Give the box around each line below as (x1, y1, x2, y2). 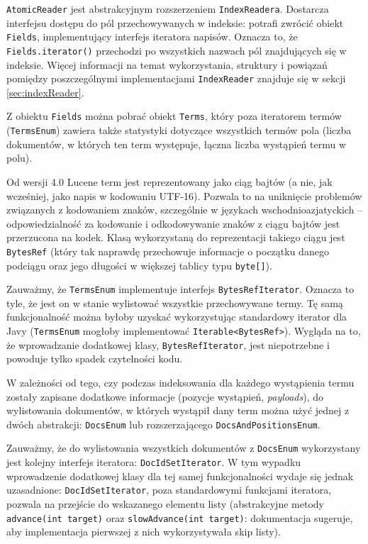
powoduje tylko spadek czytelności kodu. (6, 351, 183, 366)
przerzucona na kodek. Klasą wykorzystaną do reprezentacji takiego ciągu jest (6, 230, 345, 245)
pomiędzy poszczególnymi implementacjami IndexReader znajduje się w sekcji (6, 71, 346, 86)
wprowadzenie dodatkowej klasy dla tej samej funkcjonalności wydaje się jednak (6, 468, 354, 483)
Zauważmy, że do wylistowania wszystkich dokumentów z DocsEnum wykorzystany (6, 440, 361, 455)
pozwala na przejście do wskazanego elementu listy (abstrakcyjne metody (6, 496, 324, 511)
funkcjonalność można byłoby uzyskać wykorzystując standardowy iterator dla (6, 309, 347, 324)
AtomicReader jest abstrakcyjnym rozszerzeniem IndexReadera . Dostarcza (6, 1, 329, 16)
